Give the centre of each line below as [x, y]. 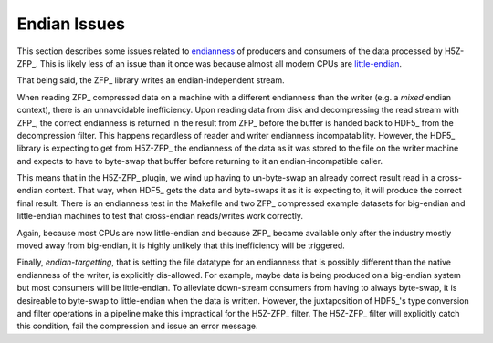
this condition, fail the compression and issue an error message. [137, 326]
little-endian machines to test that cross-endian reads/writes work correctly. [160, 216]
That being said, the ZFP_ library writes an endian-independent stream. [151, 80]
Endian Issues [71, 24]
